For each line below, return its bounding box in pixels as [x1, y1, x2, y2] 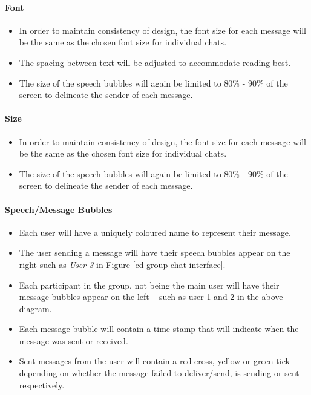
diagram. [19, 302, 52, 315]
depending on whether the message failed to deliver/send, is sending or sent [19, 367, 300, 379]
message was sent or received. [19, 334, 128, 347]
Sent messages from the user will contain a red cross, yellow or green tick [19, 354, 290, 367]
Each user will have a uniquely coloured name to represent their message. [19, 226, 291, 238]
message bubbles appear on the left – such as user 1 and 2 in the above [19, 290, 283, 303]
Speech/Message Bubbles [5, 203, 113, 215]
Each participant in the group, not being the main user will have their [19, 278, 280, 291]
